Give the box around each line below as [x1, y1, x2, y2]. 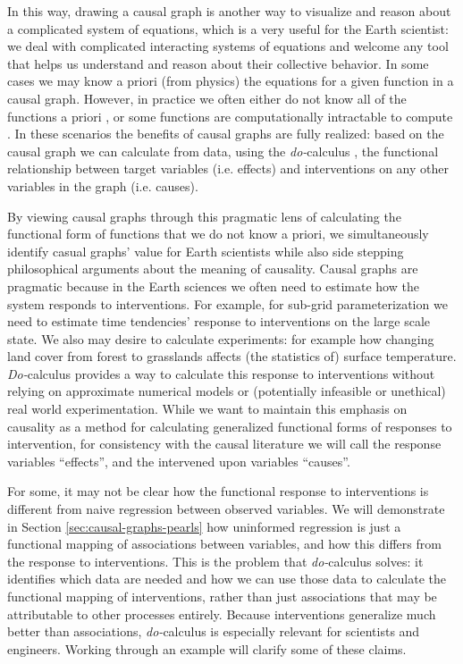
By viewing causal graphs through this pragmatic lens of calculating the [7, 206, 401, 225]
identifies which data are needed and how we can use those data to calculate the [7, 569, 446, 588]
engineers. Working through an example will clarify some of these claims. [7, 639, 407, 658]
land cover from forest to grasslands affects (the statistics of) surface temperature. [7, 347, 457, 366]
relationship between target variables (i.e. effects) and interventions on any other [7, 159, 449, 178]
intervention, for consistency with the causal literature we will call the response [7, 434, 442, 453]
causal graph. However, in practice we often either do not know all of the [7, 88, 407, 107]
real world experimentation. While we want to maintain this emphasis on [7, 399, 408, 418]
